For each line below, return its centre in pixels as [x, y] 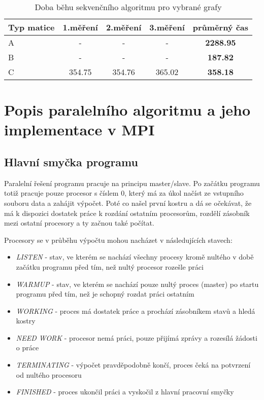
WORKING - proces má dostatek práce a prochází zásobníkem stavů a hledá [136, 311]
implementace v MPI [79, 130]
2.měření [124, 27]
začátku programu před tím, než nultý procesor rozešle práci [110, 266]
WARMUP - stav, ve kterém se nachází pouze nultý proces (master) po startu [137, 284]
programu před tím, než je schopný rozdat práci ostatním [105, 294]
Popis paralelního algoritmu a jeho [127, 110]
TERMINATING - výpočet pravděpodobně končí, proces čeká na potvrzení [133, 365]
